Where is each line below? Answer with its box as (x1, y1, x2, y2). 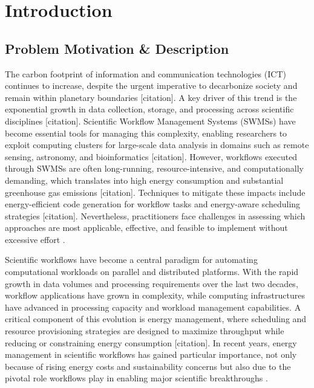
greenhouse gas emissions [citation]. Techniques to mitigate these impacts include (5, 186, 306, 198)
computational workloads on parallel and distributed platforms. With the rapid (5, 265, 299, 278)
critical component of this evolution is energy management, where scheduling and (5, 312, 307, 325)
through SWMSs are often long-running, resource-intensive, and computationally (5, 162, 304, 175)
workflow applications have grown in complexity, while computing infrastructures (5, 289, 305, 302)
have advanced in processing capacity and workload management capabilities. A (5, 300, 301, 313)
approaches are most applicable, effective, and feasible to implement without (5, 221, 288, 234)
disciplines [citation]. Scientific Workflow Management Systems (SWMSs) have (5, 114, 296, 127)
